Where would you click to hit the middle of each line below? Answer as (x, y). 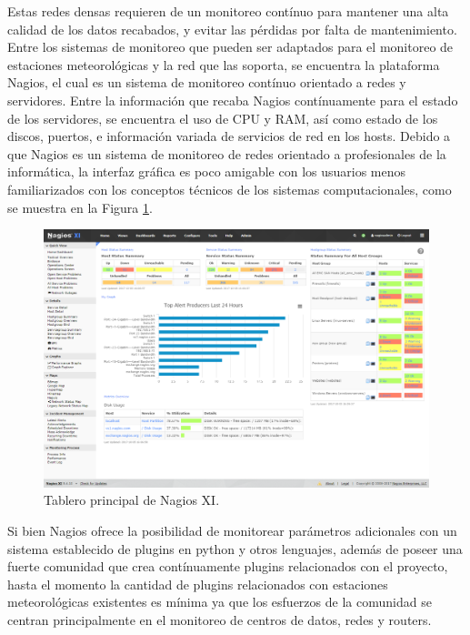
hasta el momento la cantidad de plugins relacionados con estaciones (198, 584)
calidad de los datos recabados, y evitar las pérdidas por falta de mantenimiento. (232, 29)
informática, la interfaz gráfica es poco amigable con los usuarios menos (207, 171)
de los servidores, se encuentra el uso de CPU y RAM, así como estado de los (223, 118)
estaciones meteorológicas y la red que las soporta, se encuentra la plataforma (224, 64)
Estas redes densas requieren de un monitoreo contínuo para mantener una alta (228, 11)
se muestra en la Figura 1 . (80, 207)
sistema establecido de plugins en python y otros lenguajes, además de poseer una (235, 548)
